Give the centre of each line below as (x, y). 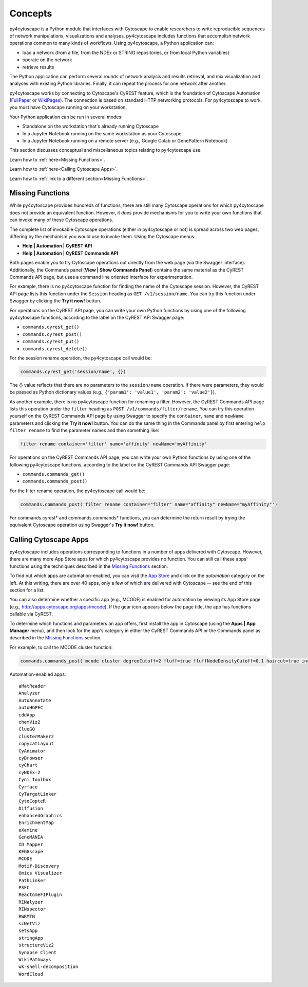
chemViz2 (30, 722)
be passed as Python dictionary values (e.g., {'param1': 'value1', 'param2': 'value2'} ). (113, 392)
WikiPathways (35, 959)
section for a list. (27, 590)
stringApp (31, 938)
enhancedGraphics (40, 816)
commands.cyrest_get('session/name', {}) (73, 371)
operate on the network (47, 60)
